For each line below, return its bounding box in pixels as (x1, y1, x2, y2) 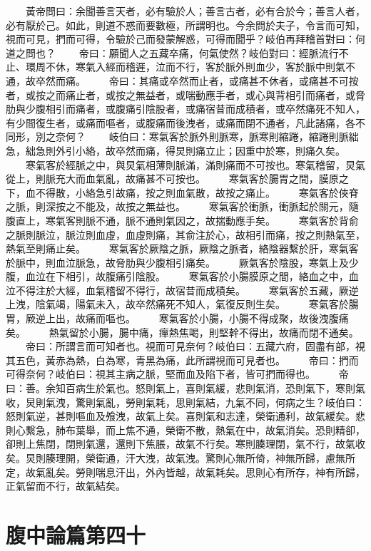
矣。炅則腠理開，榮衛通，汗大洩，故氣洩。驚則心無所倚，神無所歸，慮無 (6, 450, 345, 465)
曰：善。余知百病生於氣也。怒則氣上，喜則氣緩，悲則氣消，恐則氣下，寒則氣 (6, 381, 365, 396)
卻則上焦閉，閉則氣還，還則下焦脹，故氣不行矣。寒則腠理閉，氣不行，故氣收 (6, 436, 365, 451)
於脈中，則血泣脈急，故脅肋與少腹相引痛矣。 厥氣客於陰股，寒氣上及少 (6, 254, 359, 269)
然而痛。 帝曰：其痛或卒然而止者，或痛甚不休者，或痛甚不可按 (45, 73, 359, 88)
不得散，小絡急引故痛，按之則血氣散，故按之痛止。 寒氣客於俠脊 (35, 185, 359, 200)
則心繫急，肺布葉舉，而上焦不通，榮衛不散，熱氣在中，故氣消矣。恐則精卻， (6, 422, 365, 437)
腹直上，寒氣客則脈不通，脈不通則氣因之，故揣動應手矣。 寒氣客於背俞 (6, 212, 359, 227)
